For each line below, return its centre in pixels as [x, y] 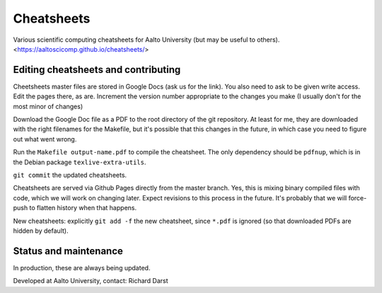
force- [358, 197]
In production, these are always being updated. [82, 268]
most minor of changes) [48, 106]
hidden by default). [41, 231]
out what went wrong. [45, 139]
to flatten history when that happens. [83, 208]
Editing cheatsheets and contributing [97, 70]
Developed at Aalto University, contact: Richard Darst [91, 281]
